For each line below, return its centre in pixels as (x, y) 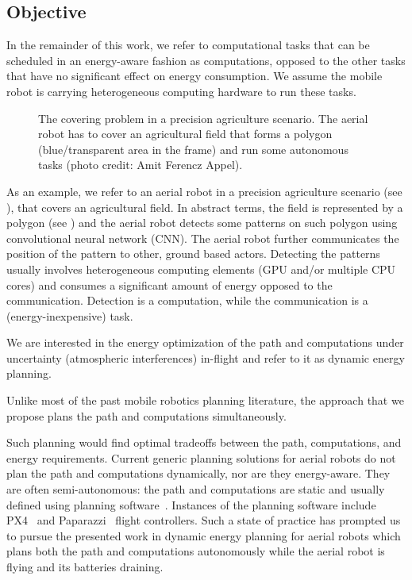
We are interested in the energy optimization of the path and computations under (205, 342)
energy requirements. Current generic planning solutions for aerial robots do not (201, 457)
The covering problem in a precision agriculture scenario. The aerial (203, 118)
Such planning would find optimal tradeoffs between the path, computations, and (204, 442)
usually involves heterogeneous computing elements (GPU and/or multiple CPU (201, 269)
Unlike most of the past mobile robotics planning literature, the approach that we (205, 400)
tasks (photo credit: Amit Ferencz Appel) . (141, 165)
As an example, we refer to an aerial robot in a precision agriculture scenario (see (204, 191)
